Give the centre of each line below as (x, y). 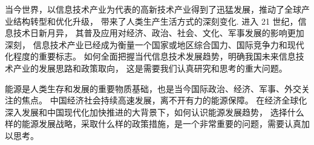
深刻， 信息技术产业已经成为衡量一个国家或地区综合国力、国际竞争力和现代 (155, 44)
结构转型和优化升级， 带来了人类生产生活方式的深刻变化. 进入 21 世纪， (155, 21)
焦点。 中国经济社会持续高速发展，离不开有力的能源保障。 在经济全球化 (164, 100)
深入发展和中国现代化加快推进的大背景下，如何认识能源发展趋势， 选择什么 (155, 112)
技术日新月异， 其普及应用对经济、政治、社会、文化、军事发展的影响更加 (159, 33)
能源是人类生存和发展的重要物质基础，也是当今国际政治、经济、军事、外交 (153, 88)
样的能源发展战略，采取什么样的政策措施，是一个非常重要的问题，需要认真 (153, 124)
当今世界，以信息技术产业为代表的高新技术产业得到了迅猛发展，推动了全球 (153, 9)
